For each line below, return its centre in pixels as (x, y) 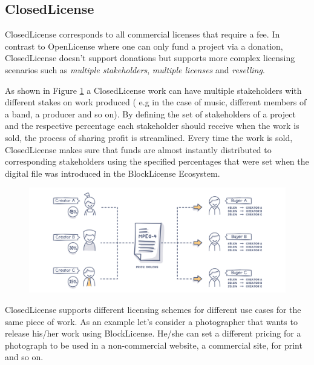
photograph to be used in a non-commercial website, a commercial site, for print (154, 345)
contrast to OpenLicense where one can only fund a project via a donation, (144, 46)
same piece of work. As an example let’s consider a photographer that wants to (151, 321)
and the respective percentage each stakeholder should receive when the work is (152, 126)
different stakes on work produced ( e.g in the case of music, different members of (156, 102)
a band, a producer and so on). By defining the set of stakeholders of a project (150, 113)
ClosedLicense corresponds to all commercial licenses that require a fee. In (142, 34)
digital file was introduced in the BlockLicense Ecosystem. (113, 173)
